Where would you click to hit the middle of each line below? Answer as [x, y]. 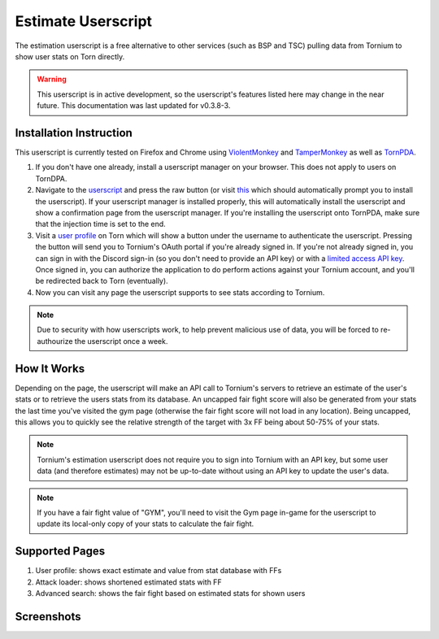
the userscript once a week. [121, 341]
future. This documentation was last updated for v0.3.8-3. [134, 106]
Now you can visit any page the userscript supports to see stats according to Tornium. [180, 292]
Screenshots [48, 617]
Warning [52, 79]
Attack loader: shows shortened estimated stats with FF [129, 582]
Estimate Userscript [84, 21]
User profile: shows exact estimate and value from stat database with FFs [159, 571]
